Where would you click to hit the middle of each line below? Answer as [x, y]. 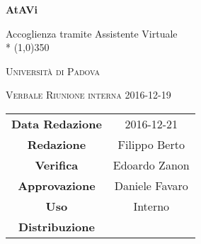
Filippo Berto [151, 144]
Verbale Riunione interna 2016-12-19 [88, 95]
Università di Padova [53, 71]
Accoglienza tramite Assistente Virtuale [92, 33]
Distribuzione [56, 226]
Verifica [57, 165]
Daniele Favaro [151, 185]
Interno [151, 206]
